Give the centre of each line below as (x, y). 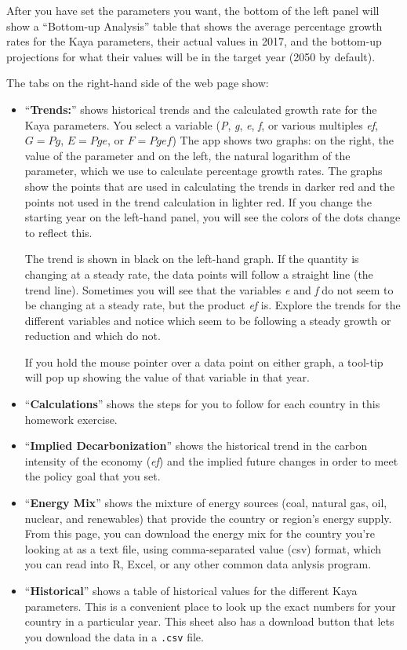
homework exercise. (71, 419)
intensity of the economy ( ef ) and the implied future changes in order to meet (211, 460)
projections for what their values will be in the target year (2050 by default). (191, 56)
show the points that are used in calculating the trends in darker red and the (210, 186)
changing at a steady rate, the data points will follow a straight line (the (199, 274)
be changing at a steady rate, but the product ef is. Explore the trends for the (213, 305)
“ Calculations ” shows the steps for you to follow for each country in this (202, 404)
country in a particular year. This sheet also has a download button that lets (209, 621)
